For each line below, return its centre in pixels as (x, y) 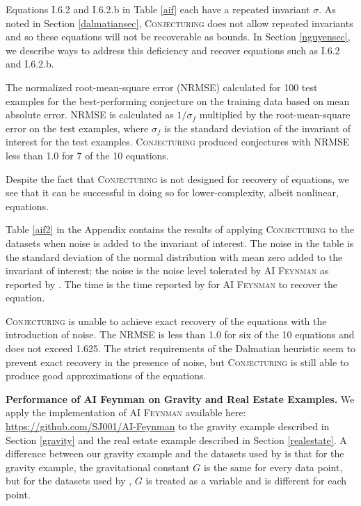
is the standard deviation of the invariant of (257, 128)
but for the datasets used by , (69, 481)
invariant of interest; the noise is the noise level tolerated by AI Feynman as (167, 270)
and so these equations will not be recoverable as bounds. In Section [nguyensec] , (178, 37)
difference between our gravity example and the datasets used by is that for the (175, 453)
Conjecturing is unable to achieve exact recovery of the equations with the (166, 321)
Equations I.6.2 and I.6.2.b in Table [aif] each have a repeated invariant (158, 9)
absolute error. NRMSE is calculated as (90, 114)
